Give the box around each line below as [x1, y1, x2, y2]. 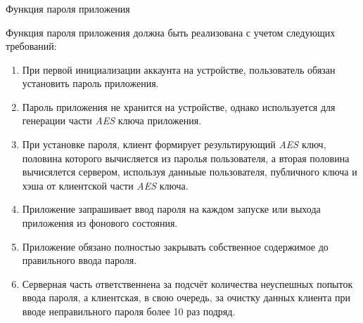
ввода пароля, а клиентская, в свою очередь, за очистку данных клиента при [22, 290, 350, 305]
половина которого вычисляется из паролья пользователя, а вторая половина [22, 150, 350, 165]
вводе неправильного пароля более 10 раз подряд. [22, 304, 236, 319]
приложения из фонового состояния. [22, 216, 178, 230]
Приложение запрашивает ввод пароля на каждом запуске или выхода [22, 202, 321, 216]
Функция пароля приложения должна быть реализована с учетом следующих [6, 25, 336, 39]
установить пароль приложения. [22, 76, 159, 91]
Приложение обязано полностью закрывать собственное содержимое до [22, 239, 329, 253]
